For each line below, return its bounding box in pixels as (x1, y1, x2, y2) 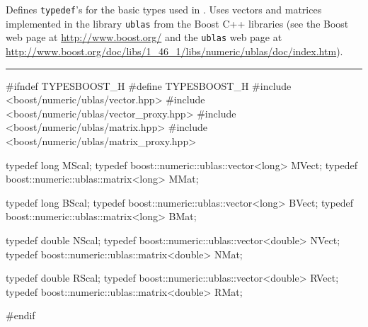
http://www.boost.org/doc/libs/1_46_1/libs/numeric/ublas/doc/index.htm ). (6, 43, 343, 58)
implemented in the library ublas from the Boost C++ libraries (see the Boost (6, 16, 349, 30)
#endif (6, 308, 35, 323)
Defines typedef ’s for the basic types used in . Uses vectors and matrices (6, 2, 322, 16)
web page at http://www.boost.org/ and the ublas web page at (6, 30, 282, 45)
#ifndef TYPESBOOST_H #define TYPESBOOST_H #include (6, 78, 292, 93)
